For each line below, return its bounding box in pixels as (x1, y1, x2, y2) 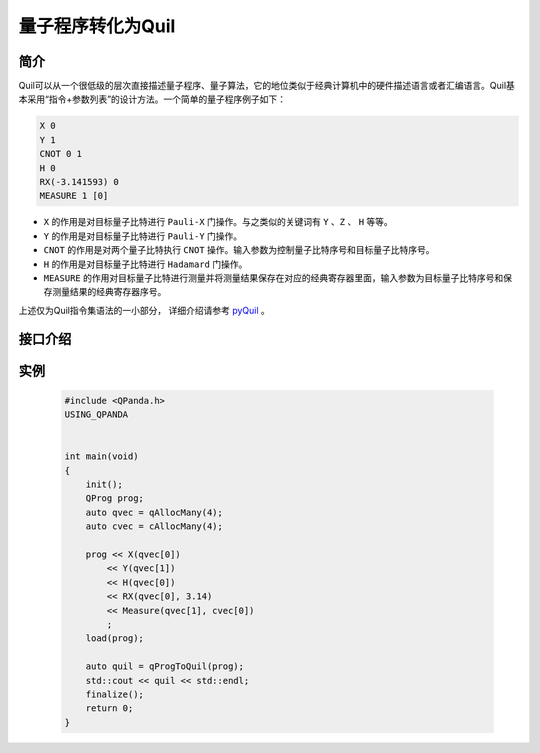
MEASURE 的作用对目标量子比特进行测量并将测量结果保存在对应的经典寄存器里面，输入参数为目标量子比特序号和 (43, 271, 504, 284)
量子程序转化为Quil (18, 15, 176, 37)
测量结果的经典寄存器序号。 (51, 286, 167, 298)
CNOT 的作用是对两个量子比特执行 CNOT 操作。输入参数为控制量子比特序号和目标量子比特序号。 (43, 244, 435, 256)
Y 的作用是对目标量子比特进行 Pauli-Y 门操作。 (43, 230, 243, 242)
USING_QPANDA (64, 409, 129, 420)
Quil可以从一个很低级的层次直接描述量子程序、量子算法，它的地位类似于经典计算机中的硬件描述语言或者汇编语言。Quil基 (18, 80, 515, 92)
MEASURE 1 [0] (39, 190, 109, 202)
